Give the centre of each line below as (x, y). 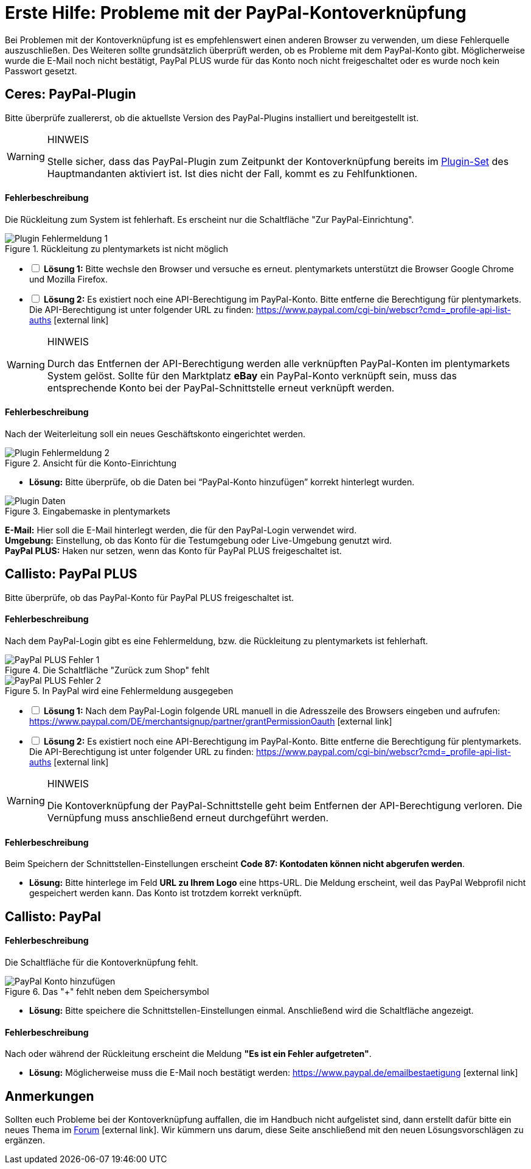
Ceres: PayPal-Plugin (71, 94)
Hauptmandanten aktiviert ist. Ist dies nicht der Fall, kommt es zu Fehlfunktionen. (232, 173)
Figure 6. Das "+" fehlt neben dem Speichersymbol (107, 991)
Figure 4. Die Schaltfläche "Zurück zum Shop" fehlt (107, 670)
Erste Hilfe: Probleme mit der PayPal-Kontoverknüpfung (236, 13)
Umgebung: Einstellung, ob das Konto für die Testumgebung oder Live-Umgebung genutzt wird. (199, 541)
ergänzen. (25, 1140)
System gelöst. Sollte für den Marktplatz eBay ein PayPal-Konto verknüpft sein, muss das (252, 375)
